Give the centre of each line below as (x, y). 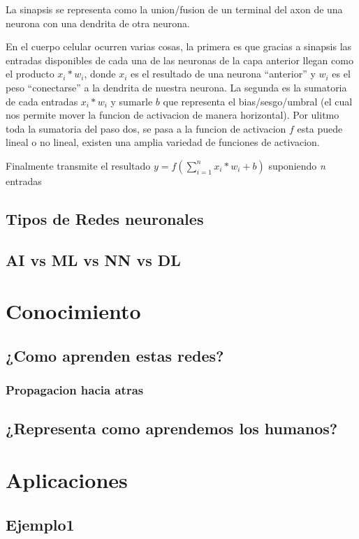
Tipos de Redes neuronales (105, 218)
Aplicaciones (67, 480)
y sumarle (132, 101)
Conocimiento (73, 311)
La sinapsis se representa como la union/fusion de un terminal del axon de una (174, 9)
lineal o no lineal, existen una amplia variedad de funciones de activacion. (163, 142)
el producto (30, 74)
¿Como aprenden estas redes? (115, 355)
